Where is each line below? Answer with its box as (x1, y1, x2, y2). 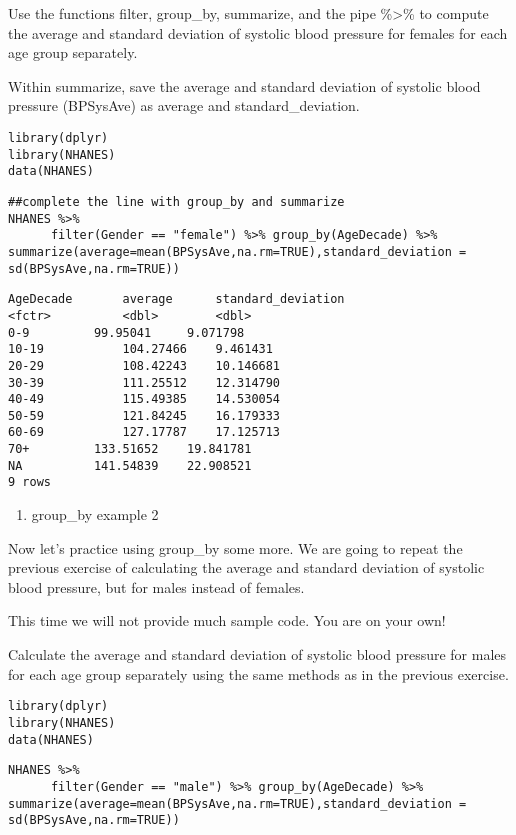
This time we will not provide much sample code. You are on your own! (8, 610, 446, 631)
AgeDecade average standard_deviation (8, 292, 345, 307)
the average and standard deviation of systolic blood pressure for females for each (8, 22, 508, 43)
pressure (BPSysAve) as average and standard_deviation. (8, 95, 360, 116)
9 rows (8, 475, 51, 490)
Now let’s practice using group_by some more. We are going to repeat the (8, 537, 463, 558)
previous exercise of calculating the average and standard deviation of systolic (8, 557, 485, 578)
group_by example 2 (31, 504, 159, 525)
